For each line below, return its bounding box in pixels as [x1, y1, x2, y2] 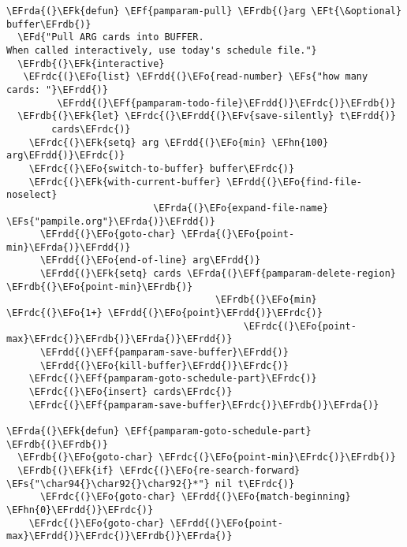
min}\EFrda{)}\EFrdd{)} [6, 241, 131, 253]
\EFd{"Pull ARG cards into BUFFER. [17, 32, 204, 43]
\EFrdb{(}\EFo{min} [215, 294, 317, 306]
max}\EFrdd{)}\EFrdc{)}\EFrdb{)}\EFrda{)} [6, 530, 233, 542]
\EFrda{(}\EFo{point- [181, 229, 295, 240]
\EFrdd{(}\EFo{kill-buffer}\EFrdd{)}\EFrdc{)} [39, 359, 289, 371]
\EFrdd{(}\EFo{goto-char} [39, 229, 176, 240]
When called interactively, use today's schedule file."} [6, 44, 317, 56]
